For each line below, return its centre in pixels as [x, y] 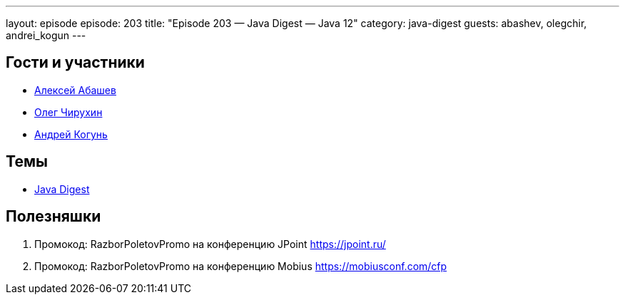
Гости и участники [75, 63]
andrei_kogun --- [46, 35]
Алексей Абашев [75, 90]
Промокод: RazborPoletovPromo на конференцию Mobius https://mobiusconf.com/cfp [241, 266]
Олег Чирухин [68, 112]
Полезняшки [54, 217]
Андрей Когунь [71, 134]
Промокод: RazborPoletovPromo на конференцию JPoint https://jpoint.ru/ [210, 244]
